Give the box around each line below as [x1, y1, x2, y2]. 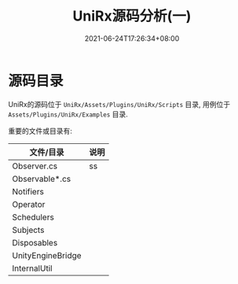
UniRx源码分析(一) [72, 7, 192, 25]
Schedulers [12, 212, 55, 223]
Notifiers [12, 186, 45, 197]
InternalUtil [12, 263, 53, 274]
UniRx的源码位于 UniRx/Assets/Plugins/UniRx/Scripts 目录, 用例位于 [8, 99, 230, 109]
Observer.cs [12, 160, 57, 172]
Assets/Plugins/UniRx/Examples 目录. [8, 109, 128, 119]
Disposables [12, 237, 58, 248]
